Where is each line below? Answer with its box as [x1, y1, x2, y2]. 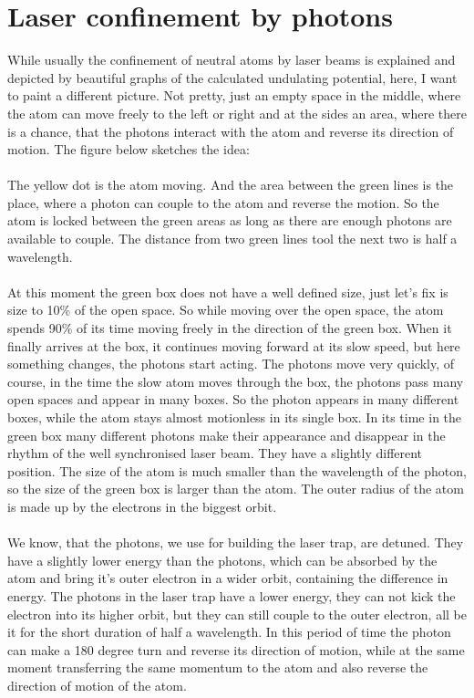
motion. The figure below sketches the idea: [7, 140, 250, 159]
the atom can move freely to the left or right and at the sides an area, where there [7, 103, 467, 122]
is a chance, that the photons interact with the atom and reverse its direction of [7, 121, 454, 141]
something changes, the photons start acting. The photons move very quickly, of [7, 354, 455, 373]
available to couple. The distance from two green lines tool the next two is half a [7, 229, 458, 248]
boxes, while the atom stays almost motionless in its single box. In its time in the [7, 408, 462, 426]
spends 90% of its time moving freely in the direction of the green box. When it [7, 318, 452, 338]
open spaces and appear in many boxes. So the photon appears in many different [7, 390, 459, 409]
